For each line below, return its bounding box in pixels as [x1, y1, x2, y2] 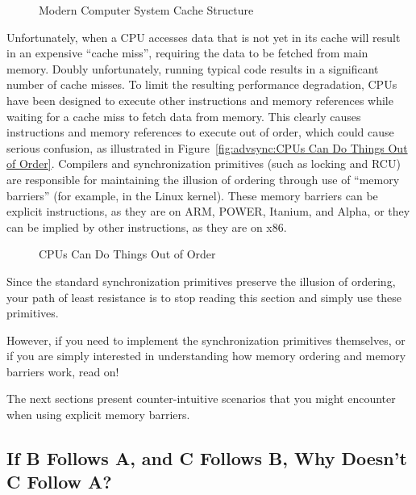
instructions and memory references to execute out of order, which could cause [6, 124, 394, 141]
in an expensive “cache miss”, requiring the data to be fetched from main [6, 44, 368, 61]
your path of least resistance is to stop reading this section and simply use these [6, 288, 402, 305]
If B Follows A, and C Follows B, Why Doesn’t [6, 446, 407, 471]
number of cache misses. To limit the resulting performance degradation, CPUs [6, 76, 397, 93]
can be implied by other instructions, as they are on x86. [6, 218, 287, 235]
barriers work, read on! [6, 363, 119, 380]
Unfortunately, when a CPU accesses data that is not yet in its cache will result [6, 28, 401, 45]
